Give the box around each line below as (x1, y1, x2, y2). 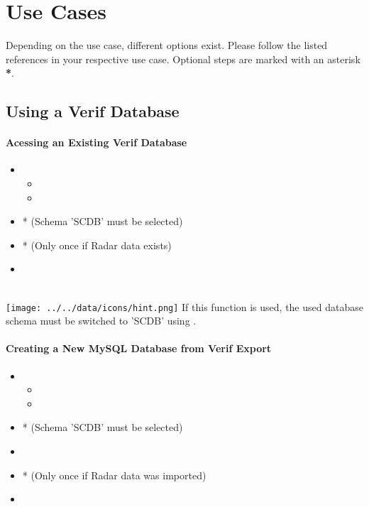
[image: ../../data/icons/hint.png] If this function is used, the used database (6, 299, 363, 314)
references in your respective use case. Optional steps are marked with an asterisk (6, 51, 360, 66)
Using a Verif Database (6, 100, 180, 122)
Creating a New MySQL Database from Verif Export (6, 341, 272, 356)
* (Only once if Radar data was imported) (22, 467, 206, 482)
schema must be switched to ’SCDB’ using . (6, 313, 197, 328)
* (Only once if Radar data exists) (22, 237, 172, 252)
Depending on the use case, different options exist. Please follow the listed (6, 38, 328, 53)
